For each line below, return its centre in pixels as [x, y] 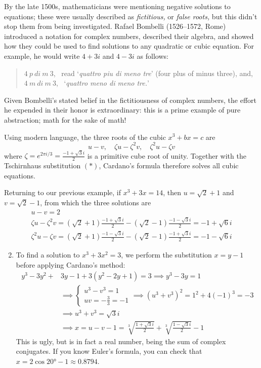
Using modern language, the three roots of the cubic [85, 137]
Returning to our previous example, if [63, 192]
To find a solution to [48, 255]
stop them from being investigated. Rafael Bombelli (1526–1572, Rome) [115, 26]
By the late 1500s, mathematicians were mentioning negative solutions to [117, 6]
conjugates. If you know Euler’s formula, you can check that [109, 351]
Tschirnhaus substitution [42, 165]
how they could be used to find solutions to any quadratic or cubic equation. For [129, 46]
